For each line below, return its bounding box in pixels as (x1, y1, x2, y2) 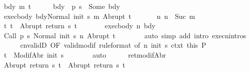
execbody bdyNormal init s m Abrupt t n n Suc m (3, 10, 195, 21)
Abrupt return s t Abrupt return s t (3, 59, 125, 70)
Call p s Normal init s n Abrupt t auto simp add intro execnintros (3, 30, 247, 40)
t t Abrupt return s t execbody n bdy (3, 20, 156, 31)
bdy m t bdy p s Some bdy (3, 1, 120, 11)
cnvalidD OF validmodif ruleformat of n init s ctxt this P (20, 40, 206, 50)
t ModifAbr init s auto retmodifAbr (3, 49, 166, 60)
